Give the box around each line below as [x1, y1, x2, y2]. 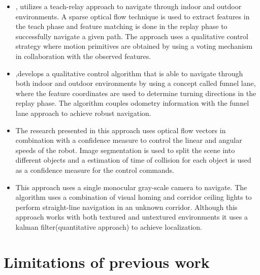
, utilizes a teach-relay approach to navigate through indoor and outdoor [15, 1, 242, 11]
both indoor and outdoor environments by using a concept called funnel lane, [15, 78, 256, 88]
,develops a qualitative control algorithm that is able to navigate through [15, 68, 243, 78]
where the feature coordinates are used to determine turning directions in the [15, 87, 256, 98]
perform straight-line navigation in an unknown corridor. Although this [15, 201, 238, 212]
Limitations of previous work [4, 251, 210, 272]
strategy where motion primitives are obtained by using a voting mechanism [15, 41, 253, 51]
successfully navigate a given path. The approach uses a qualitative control [15, 30, 248, 41]
